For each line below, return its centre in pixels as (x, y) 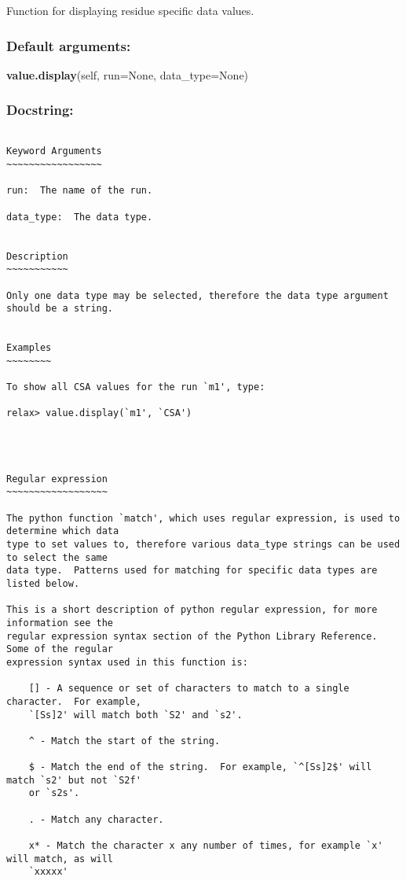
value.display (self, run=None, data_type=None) (128, 74)
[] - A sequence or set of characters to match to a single (189, 689)
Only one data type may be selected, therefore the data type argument (198, 295)
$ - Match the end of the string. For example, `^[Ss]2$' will (200, 767)
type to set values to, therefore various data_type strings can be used (203, 544)
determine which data (63, 531)
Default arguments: (69, 45)
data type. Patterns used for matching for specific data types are (192, 571)
